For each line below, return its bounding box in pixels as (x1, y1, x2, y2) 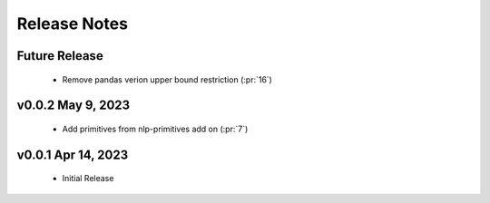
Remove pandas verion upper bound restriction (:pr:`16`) (62, 73, 272, 85)
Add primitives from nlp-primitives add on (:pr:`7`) (62, 123, 249, 134)
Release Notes (16, 14, 129, 34)
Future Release (16, 48, 103, 63)
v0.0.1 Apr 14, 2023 (16, 147, 129, 162)
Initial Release (62, 173, 114, 184)
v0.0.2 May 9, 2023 (16, 98, 131, 113)
